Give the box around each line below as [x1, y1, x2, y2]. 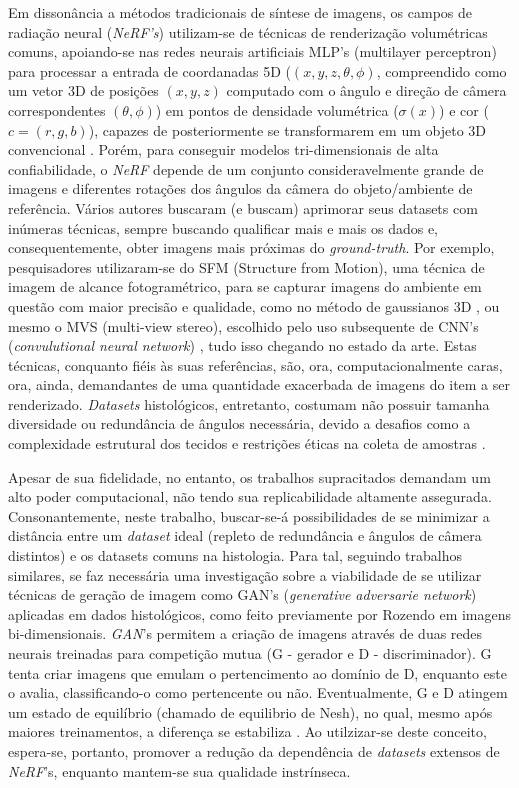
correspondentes [8, 99, 106, 120]
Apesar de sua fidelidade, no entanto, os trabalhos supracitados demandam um [8, 466, 491, 487]
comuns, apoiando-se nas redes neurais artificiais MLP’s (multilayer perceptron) [8, 41, 497, 62]
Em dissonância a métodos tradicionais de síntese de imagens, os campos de [8, 2, 473, 22]
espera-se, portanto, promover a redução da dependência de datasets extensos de [8, 740, 500, 761]
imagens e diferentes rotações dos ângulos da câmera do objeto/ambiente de [8, 178, 473, 199]
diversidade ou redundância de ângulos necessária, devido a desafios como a [8, 413, 471, 434]
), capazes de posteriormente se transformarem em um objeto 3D [88, 119, 486, 140]
